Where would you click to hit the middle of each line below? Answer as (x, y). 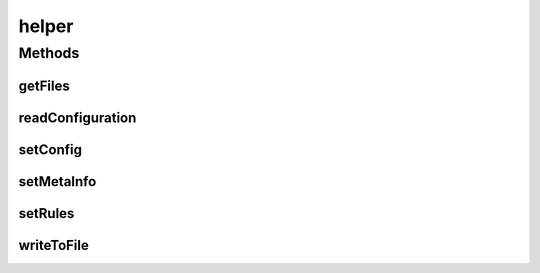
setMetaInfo (57, 181)
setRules (46, 213)
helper (46, 26)
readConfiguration (77, 117)
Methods (49, 53)
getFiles (44, 85)
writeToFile (54, 245)
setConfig (50, 149)
